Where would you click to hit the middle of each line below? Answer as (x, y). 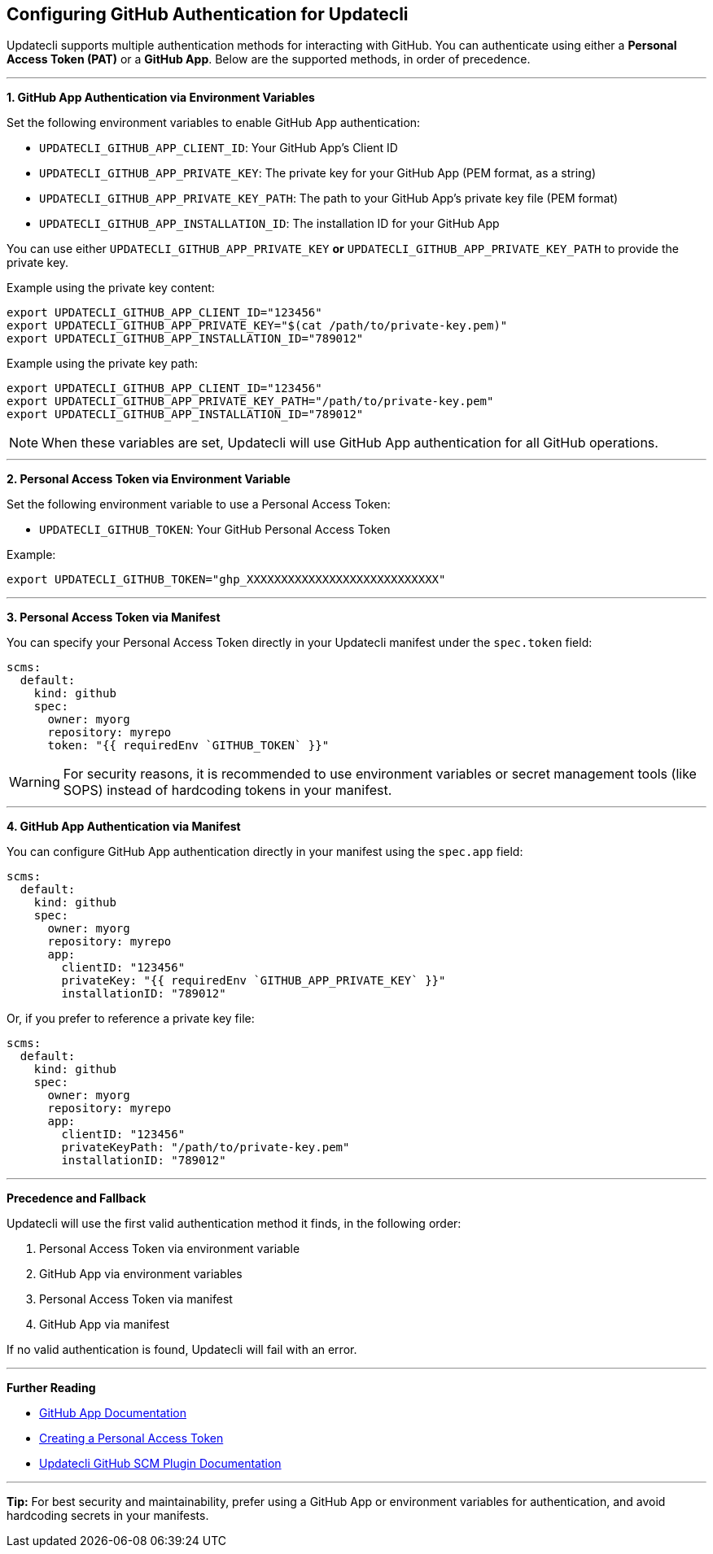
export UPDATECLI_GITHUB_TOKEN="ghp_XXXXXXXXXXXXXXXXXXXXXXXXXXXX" (226, 580)
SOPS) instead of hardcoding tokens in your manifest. (227, 790)
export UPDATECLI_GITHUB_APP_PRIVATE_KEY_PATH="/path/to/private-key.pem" (250, 402)
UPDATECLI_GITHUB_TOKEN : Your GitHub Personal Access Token (215, 530)
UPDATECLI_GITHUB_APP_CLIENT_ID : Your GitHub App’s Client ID (219, 148)
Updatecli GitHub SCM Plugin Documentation (160, 1464)
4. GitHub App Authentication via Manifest (124, 827)
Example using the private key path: (103, 364)
